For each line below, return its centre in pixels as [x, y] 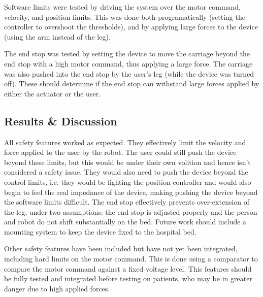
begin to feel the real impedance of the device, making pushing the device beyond [131, 192]
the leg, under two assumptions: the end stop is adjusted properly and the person [131, 211]
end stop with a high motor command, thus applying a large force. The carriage [128, 63]
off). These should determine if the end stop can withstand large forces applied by [132, 84]
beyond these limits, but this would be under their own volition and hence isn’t [127, 162]
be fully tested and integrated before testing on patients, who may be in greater [128, 278]
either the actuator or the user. [53, 93]
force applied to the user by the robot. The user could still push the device [120, 152]
